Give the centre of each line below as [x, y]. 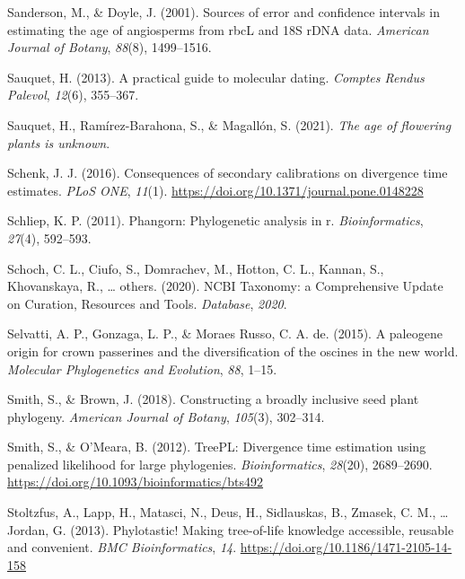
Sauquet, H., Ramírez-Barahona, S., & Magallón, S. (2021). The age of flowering [229, 124]
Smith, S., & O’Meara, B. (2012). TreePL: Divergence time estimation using [217, 447]
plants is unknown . [59, 142]
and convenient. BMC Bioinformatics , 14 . [122, 547]
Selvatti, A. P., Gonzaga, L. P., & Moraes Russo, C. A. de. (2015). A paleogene [225, 333]
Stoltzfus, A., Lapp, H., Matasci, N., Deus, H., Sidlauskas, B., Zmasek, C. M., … [228, 512]
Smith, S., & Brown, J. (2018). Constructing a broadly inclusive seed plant [213, 399]
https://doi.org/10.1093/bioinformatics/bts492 [136, 482]
